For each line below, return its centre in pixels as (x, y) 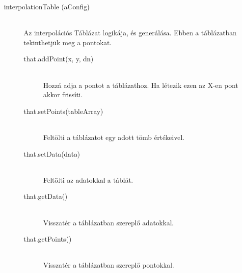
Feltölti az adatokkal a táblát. (88, 179)
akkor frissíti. (63, 95)
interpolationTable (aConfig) (47, 6)
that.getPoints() (48, 239)
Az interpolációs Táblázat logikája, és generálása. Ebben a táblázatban (130, 33)
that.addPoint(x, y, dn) (59, 59)
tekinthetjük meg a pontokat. (68, 42)
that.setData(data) (52, 153)
